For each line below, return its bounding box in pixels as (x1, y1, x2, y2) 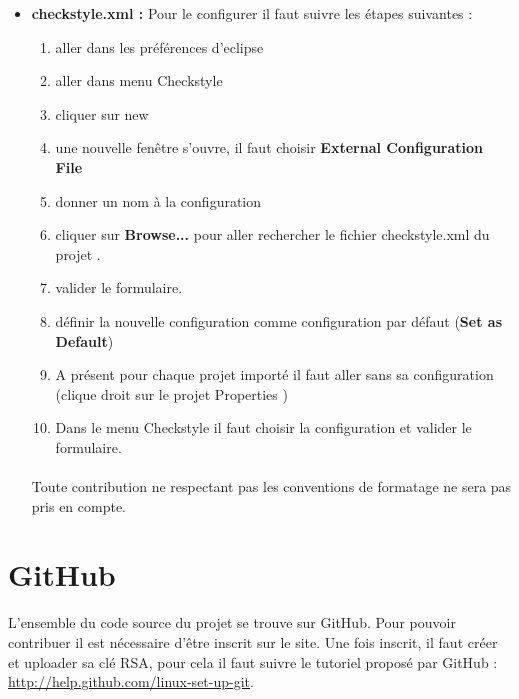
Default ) (55, 330, 114, 351)
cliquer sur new (55, 103, 149, 124)
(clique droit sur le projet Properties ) (55, 383, 288, 404)
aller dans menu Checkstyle (55, 70, 223, 91)
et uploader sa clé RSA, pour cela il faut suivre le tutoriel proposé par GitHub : (8, 651, 498, 672)
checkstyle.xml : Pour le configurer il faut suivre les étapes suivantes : (31, 3, 473, 23)
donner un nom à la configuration (55, 190, 262, 211)
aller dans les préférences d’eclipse (55, 36, 264, 57)
